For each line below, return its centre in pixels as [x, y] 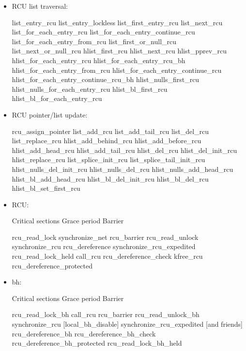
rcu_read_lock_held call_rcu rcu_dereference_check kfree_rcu [107, 256]
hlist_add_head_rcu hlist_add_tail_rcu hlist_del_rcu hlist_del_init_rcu [124, 150]
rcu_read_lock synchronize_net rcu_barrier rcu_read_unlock [105, 237]
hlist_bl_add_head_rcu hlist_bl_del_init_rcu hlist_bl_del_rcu [110, 178]
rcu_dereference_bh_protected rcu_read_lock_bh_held [97, 343]
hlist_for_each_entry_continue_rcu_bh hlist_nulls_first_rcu [106, 79]
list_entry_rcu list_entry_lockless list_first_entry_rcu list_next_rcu [117, 22]
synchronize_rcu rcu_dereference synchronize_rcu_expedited [104, 246]
